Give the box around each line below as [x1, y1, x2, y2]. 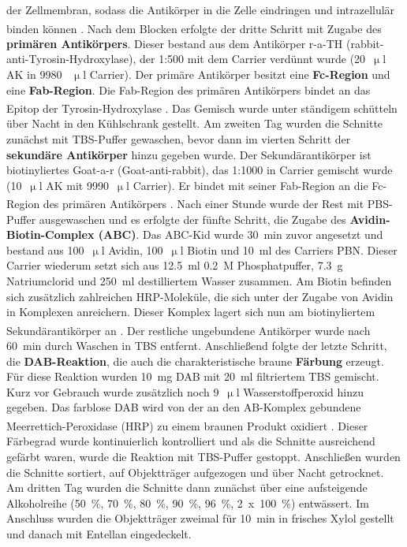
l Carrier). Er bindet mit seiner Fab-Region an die [126, 177, 368, 193]
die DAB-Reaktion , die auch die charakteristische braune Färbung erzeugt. [6, 352, 384, 369]
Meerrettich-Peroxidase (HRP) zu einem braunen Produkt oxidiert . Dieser [6, 417, 368, 434]
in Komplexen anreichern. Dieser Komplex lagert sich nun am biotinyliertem [6, 303, 375, 320]
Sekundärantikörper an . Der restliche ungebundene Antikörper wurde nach [6, 322, 371, 338]
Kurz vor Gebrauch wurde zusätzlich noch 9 [6, 383, 219, 400]
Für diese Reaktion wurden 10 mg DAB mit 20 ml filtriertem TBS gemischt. [6, 368, 379, 385]
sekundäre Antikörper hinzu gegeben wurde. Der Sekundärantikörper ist [6, 146, 372, 162]
